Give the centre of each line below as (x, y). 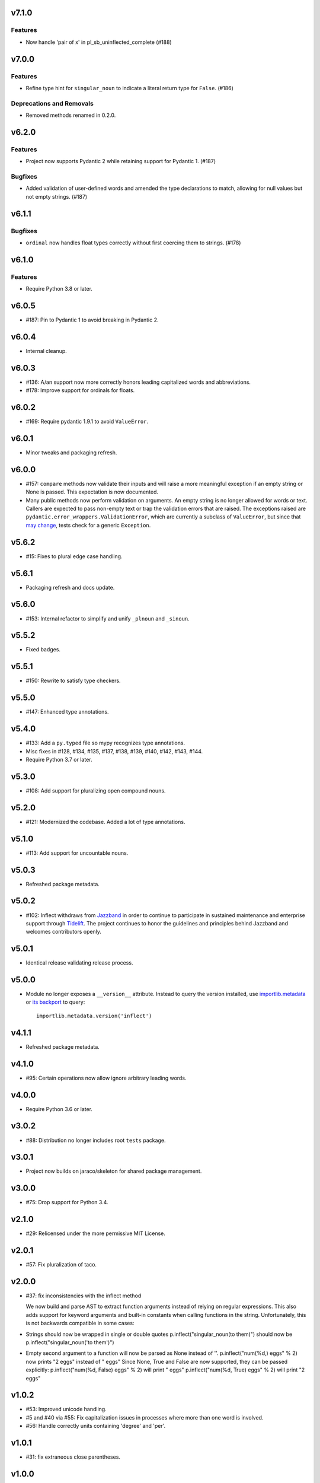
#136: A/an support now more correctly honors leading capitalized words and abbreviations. (138, 382)
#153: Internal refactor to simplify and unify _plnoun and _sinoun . (108, 618)
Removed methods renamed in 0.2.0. (71, 115)
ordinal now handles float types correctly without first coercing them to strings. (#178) (133, 243)
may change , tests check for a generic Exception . (88, 525)
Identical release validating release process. (79, 963)
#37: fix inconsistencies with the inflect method (84, 1296)
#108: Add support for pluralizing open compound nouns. (96, 790)
